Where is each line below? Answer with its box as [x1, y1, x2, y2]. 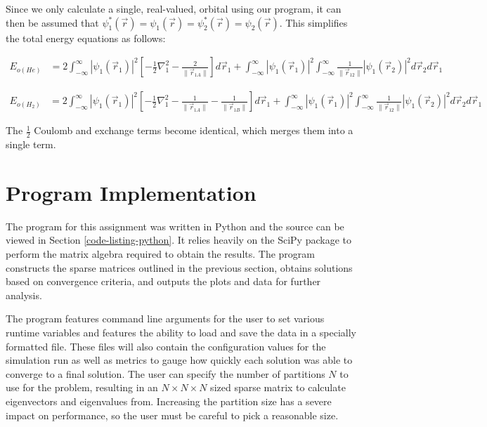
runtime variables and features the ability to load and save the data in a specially [6, 324, 356, 339]
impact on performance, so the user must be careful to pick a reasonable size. [6, 407, 339, 422]
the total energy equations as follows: [6, 30, 166, 45]
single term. [6, 137, 56, 152]
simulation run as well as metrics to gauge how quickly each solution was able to [6, 353, 353, 367]
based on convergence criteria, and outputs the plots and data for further [6, 274, 321, 289]
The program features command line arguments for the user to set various [6, 311, 325, 326]
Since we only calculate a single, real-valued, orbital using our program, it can [6, 1, 342, 15]
